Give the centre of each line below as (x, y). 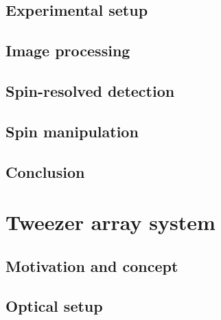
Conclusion (45, 171)
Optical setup (54, 306)
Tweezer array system (110, 222)
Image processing (68, 50)
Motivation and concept (92, 265)
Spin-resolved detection (90, 90)
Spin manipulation (72, 131)
